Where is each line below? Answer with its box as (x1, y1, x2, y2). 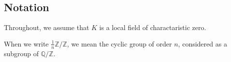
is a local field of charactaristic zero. (99, 22, 206, 32)
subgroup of (4, 48, 39, 58)
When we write (4, 38, 49, 48)
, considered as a (178, 38, 227, 48)
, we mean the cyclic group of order (67, 38, 172, 48)
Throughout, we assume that (4, 22, 89, 32)
